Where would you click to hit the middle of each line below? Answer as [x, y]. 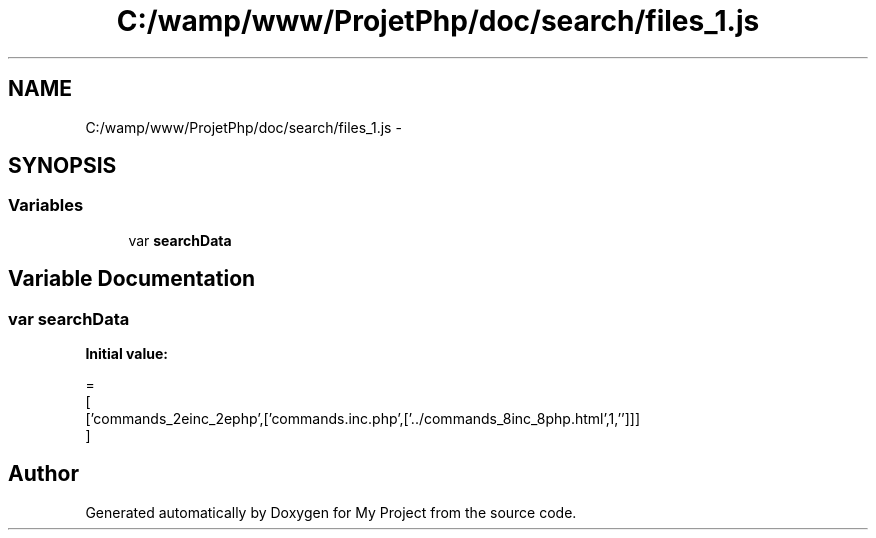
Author [43, 474]
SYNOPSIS [62, 166]
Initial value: [126, 354]
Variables [46, 205]
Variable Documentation [132, 279]
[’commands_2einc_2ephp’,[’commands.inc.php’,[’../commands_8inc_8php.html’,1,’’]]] [363, 419]
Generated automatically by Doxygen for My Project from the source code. [331, 512]
